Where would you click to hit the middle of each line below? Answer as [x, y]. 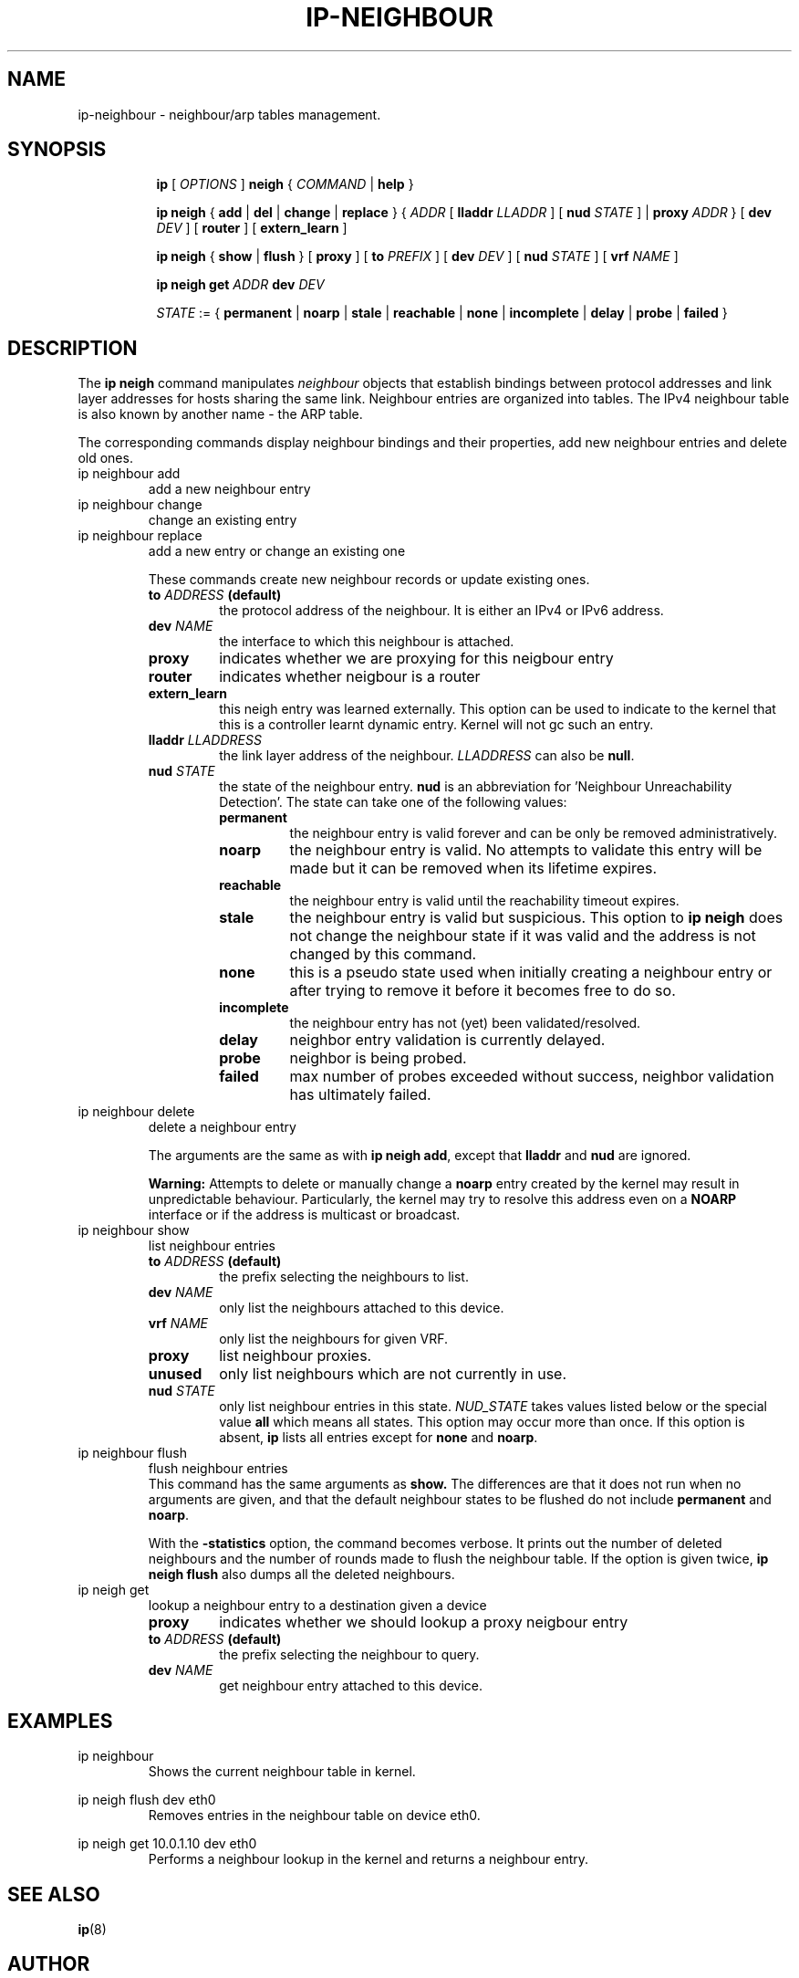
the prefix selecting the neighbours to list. [344, 1277]
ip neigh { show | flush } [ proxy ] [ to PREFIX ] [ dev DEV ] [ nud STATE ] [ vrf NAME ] [417, 256]
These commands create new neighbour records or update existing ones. [369, 580]
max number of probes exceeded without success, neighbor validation [532, 1077]
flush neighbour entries [218, 1469]
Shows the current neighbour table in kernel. [282, 1772]
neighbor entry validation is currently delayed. [447, 1040]
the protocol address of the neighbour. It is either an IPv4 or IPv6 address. [441, 611]
